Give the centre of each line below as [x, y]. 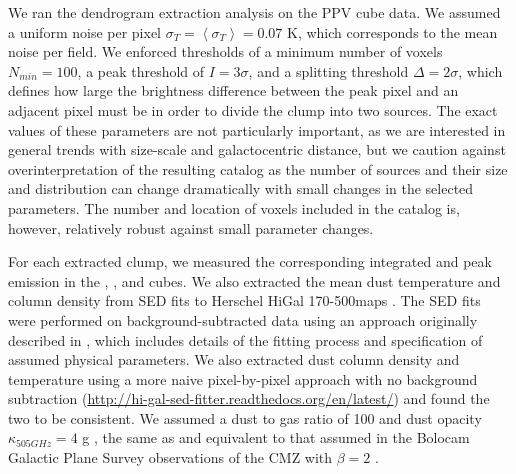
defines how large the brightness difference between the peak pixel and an [233, 90]
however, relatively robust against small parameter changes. [191, 227]
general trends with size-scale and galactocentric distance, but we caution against [257, 149]
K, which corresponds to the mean [392, 31]
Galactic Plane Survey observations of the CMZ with [170, 457]
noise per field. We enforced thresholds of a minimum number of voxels [225, 51]
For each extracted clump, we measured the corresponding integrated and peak [250, 261]
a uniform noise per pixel [85, 31]
